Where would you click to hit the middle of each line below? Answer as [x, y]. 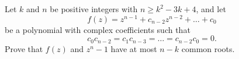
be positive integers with [94, 9]
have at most [134, 48]
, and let [211, 9]
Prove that [24, 48]
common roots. [208, 48]
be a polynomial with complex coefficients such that [98, 29]
